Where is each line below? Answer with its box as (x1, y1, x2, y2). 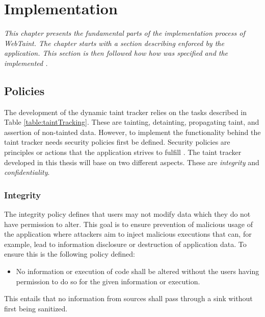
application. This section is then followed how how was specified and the (4, 48, 228, 58)
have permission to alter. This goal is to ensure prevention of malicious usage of (4, 218, 253, 229)
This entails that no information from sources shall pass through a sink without (4, 293, 253, 304)
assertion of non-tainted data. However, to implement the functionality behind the (4, 126, 261, 137)
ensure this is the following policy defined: (4, 248, 135, 259)
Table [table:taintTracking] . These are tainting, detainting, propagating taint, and (4, 117, 259, 127)
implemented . (4, 57, 48, 68)
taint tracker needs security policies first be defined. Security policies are (4, 137, 230, 147)
